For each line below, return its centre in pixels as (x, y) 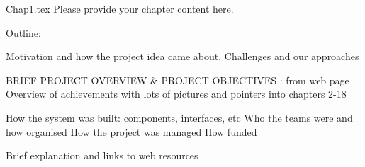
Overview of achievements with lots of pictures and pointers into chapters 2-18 (176, 94)
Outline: (23, 32)
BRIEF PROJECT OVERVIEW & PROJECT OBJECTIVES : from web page (178, 80)
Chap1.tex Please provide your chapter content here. (120, 8)
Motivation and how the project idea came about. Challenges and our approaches (182, 56)
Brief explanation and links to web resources (102, 155)
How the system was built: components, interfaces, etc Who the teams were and (179, 117)
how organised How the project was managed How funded (131, 131)
